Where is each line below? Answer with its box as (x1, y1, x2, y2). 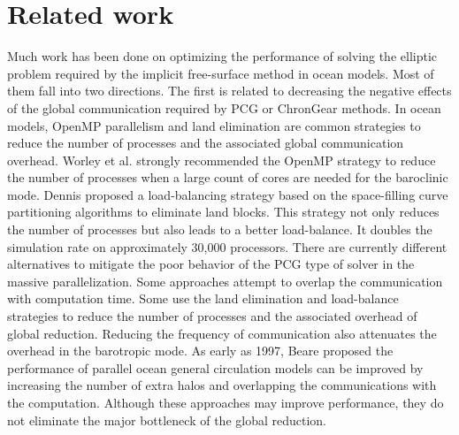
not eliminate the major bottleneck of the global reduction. (7, 410, 326, 429)
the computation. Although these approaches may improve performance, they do (7, 393, 444, 411)
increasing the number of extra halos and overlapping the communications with (7, 376, 437, 394)
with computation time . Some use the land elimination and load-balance (7, 289, 399, 308)
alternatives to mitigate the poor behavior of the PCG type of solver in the (7, 255, 415, 273)
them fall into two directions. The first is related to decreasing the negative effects (7, 81, 452, 100)
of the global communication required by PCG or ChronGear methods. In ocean (7, 98, 441, 117)
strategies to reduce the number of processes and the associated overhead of (7, 307, 417, 325)
